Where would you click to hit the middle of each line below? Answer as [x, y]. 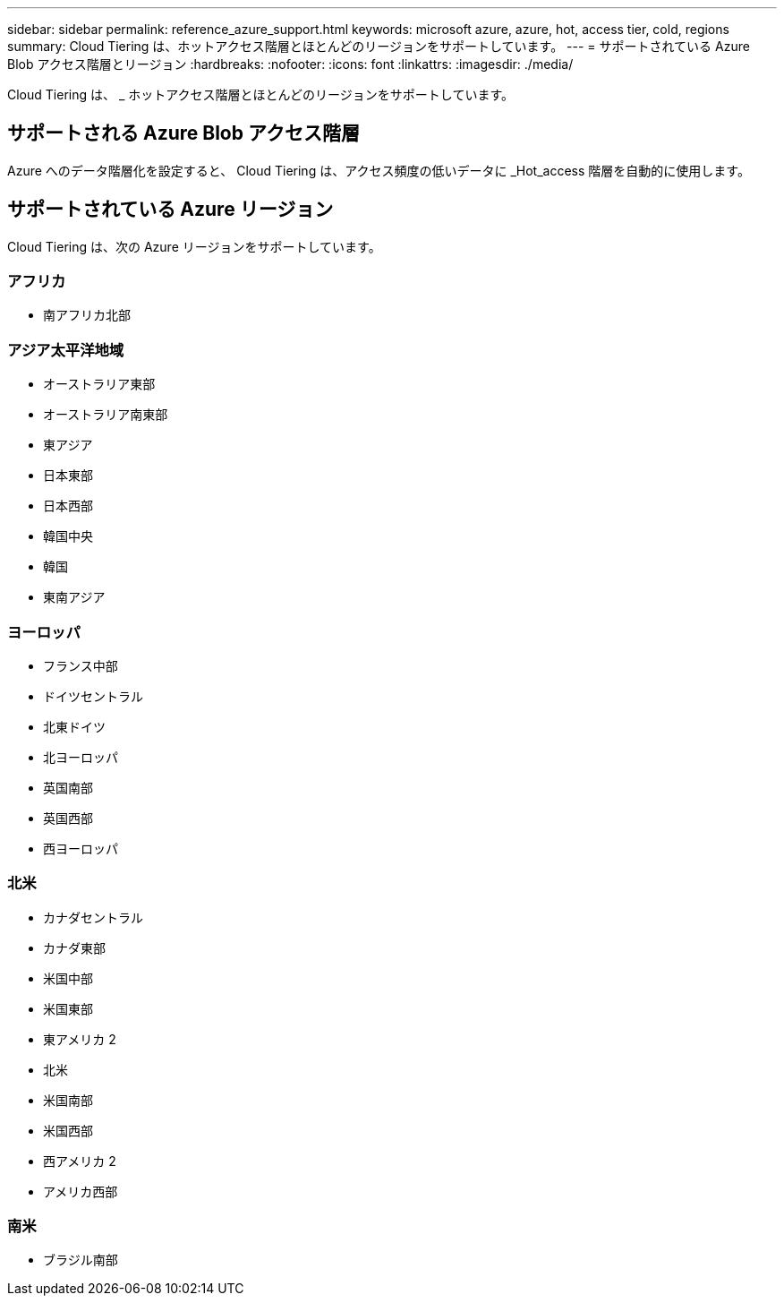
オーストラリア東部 [99, 384]
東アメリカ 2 [80, 1039]
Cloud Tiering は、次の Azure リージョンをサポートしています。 [194, 246]
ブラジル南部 [81, 1260]
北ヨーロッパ [81, 757]
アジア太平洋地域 [66, 350]
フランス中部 [81, 665]
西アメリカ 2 [80, 1161]
